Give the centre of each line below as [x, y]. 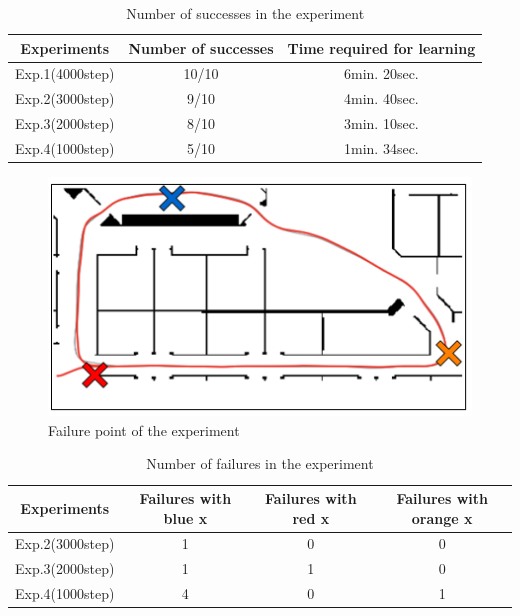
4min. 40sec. [381, 98]
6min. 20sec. [381, 73]
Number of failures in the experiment [260, 463]
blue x [185, 517]
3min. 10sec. [381, 123]
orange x [442, 517]
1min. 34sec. [381, 147]
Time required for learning [381, 47]
